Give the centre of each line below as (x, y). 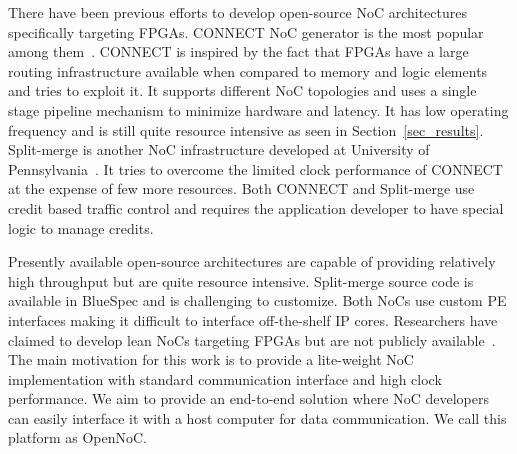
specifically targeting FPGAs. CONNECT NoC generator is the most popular (246, 31)
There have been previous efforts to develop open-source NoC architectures (237, 12)
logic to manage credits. (81, 227)
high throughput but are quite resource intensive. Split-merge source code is (241, 280)
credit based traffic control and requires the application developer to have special (256, 207)
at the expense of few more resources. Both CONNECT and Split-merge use (241, 188)
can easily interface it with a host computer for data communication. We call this (257, 417)
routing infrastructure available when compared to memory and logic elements (248, 70)
